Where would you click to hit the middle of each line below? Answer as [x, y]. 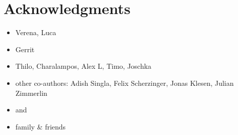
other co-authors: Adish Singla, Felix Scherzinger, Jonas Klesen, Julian [125, 83]
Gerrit [25, 49]
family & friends [41, 126]
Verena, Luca [36, 32]
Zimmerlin [31, 93]
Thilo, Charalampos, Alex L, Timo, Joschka [83, 66]
